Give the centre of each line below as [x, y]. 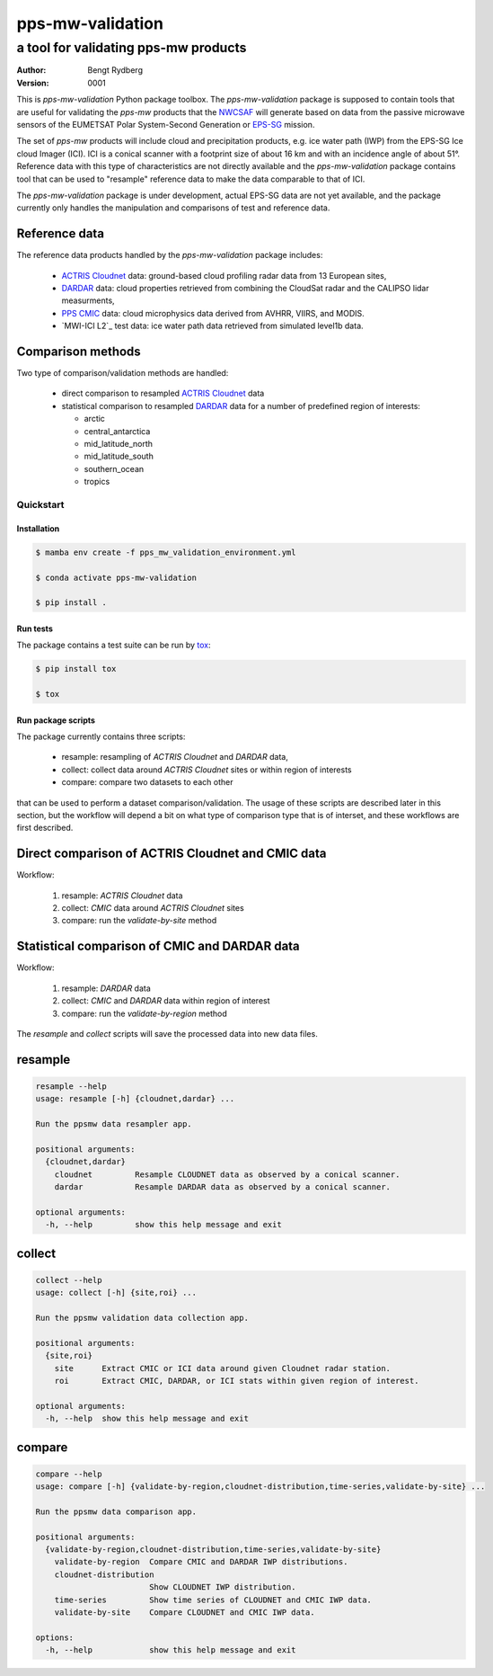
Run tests [35, 628]
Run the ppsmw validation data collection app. [142, 1318]
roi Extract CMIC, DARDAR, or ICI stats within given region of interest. [237, 1381]
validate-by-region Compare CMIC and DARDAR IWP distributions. [201, 1562]
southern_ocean [114, 468]
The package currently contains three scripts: [101, 736]
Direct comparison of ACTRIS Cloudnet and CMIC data [172, 854]
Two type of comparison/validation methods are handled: [123, 373]
